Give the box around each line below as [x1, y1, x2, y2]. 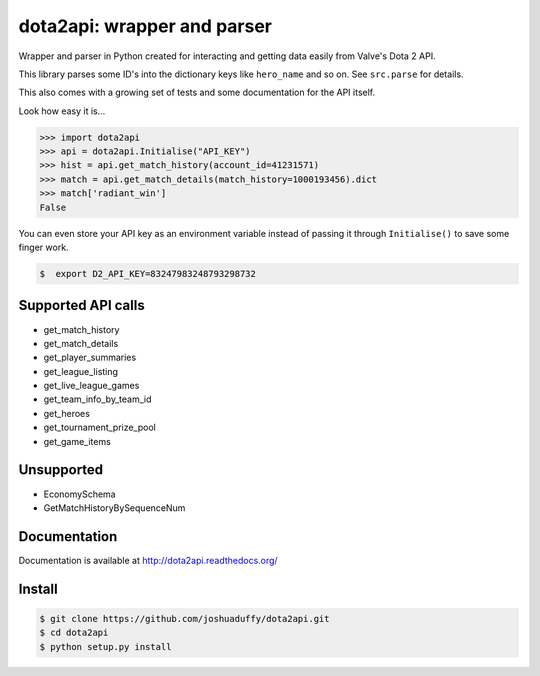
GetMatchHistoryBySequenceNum [43, 501, 186, 514]
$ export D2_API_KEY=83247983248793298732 [39, 268, 257, 280]
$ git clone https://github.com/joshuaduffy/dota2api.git [39, 613, 330, 624]
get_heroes [43, 407, 90, 419]
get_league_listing [43, 365, 119, 377]
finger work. [18, 241, 69, 254]
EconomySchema [43, 488, 116, 500]
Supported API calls [18, 297, 145, 314]
